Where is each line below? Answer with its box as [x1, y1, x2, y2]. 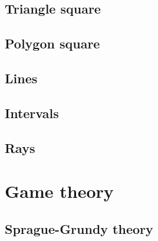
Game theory [5, 179, 114, 203]
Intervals [5, 103, 59, 122]
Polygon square [5, 34, 100, 53]
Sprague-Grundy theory [5, 219, 153, 237]
